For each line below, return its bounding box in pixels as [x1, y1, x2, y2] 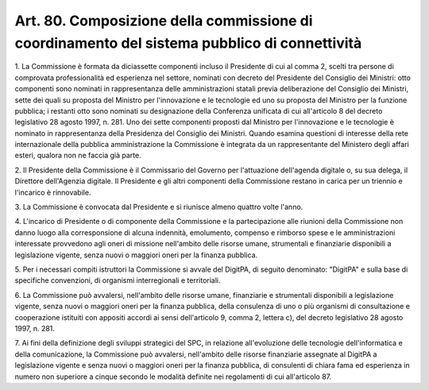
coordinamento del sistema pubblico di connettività [14, 34, 362, 52]
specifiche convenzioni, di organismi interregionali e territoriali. [14, 276, 222, 285]
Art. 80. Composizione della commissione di [14, 12, 313, 29]
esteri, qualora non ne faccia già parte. [14, 151, 142, 160]
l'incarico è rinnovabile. [14, 187, 91, 197]
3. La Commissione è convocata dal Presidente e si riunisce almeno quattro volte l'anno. [14, 203, 303, 212]
